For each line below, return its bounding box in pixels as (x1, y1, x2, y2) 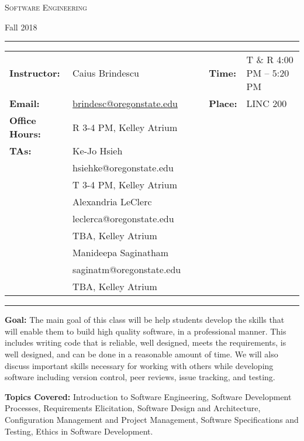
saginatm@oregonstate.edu (72, 263, 181, 277)
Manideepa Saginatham (72, 246, 169, 260)
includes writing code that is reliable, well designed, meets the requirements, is (5, 336, 286, 349)
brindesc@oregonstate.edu (72, 97, 178, 111)
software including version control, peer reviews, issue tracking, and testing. (5, 371, 275, 383)
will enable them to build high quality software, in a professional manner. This (5, 325, 286, 337)
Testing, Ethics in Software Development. (5, 425, 153, 437)
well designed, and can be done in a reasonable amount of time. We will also (5, 347, 278, 360)
